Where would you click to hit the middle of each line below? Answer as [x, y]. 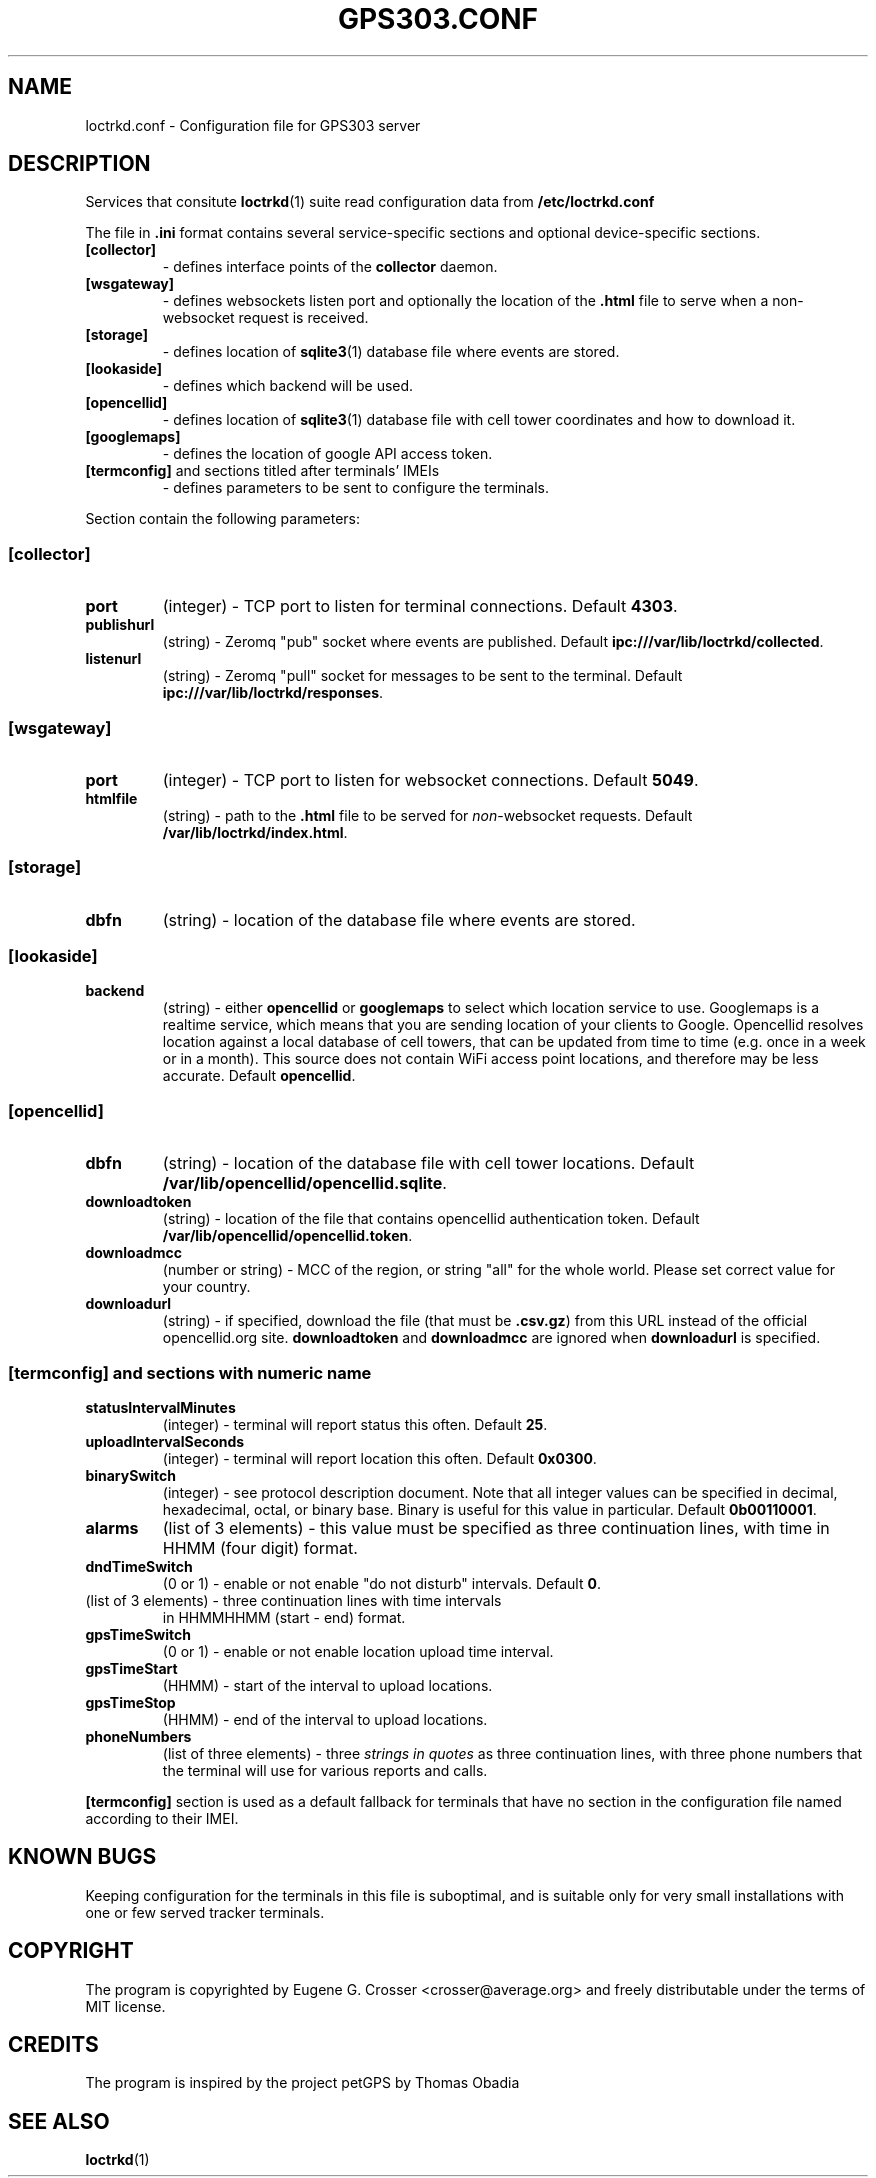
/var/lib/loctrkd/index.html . [255, 832]
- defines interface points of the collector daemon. [330, 267]
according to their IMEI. [162, 1818]
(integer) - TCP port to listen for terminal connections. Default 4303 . [420, 606]
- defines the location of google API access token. [327, 454]
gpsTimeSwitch [138, 1634]
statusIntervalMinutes [160, 1407]
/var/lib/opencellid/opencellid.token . [287, 1236]
